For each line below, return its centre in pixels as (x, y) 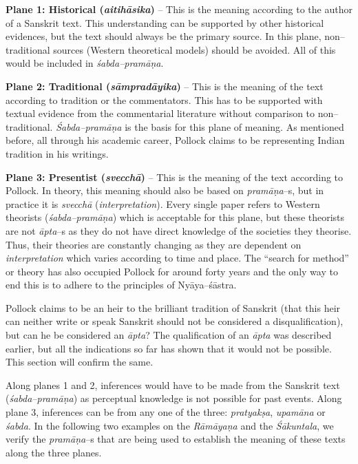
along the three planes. (54, 452)
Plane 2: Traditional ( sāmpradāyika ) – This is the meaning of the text (165, 86)
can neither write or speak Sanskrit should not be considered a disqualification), (175, 321)
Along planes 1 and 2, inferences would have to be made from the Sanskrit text (173, 384)
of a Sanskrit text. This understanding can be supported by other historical (165, 22)
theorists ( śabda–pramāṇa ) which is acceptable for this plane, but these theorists (175, 217)
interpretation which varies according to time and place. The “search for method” (177, 258)
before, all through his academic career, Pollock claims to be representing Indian (175, 140)
